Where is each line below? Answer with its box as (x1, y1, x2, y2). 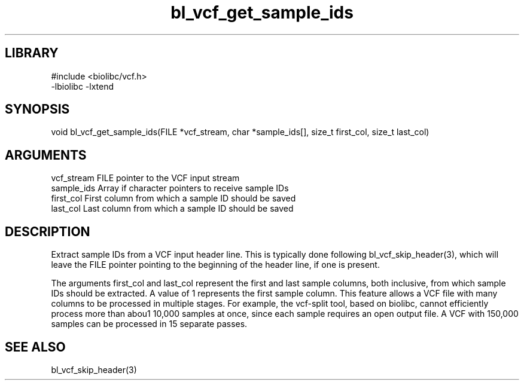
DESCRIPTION (5, 224, 90, 239)
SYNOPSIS (5, 102, 70, 117)
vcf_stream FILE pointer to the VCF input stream (51, 173, 240, 184)
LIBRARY (5, 45, 59, 61)
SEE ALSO (5, 339, 66, 355)
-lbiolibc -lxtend (51, 81, 114, 91)
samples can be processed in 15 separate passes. (51, 319, 248, 329)
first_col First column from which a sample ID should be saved (51, 193, 296, 204)
